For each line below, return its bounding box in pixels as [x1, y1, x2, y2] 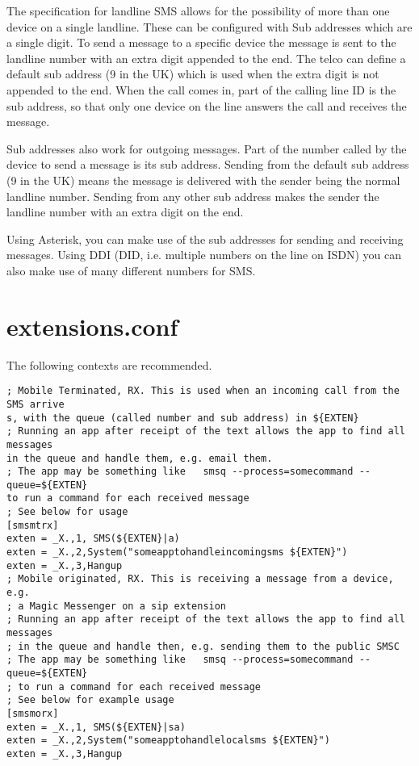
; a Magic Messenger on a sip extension [6, 600, 227, 612]
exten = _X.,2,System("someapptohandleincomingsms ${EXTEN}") [6, 546, 348, 559]
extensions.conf [6, 309, 178, 342]
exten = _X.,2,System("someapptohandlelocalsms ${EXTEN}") [6, 735, 330, 747]
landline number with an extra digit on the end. [6, 203, 244, 220]
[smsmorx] [6, 707, 59, 719]
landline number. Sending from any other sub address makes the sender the [6, 187, 379, 204]
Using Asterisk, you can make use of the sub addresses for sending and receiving [6, 230, 404, 247]
